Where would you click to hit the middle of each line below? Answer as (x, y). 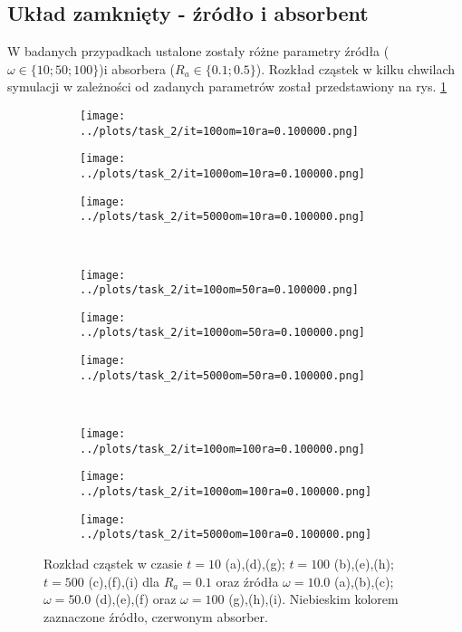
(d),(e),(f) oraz (135, 599)
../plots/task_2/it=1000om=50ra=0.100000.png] (222, 333)
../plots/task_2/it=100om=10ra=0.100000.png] (219, 131)
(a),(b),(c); (364, 581)
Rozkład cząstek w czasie (113, 563)
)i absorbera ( (137, 68)
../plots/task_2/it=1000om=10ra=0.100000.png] (222, 173)
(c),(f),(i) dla (124, 581)
